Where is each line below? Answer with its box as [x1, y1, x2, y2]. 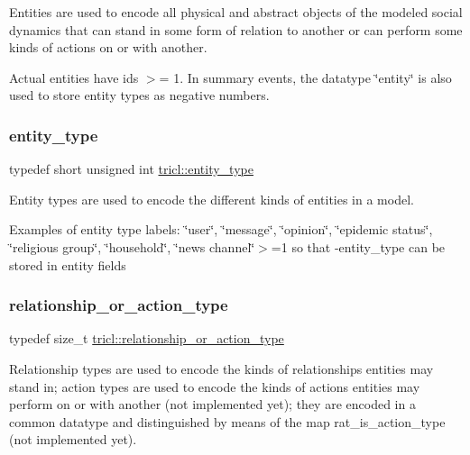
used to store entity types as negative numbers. [9, 86, 270, 105]
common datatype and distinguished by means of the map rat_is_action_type [9, 412, 446, 431]
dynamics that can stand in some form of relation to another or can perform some [9, 20, 463, 39]
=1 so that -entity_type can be [271, 237, 446, 256]
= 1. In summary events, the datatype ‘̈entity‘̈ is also [159, 68, 452, 86]
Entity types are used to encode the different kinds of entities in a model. [9, 189, 414, 208]
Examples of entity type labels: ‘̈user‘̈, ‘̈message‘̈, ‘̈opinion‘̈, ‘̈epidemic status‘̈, [9, 220, 433, 239]
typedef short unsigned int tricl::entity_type [9, 159, 253, 178]
